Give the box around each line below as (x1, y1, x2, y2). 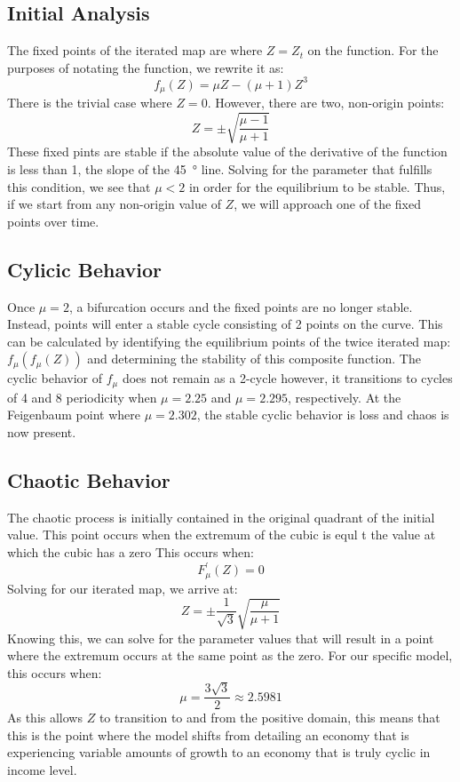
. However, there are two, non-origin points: (207, 93, 445, 112)
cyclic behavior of (7, 369, 102, 387)
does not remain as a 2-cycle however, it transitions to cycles (122, 369, 453, 387)
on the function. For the (307, 41, 439, 60)
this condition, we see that (7, 177, 151, 195)
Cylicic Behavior (7, 255, 163, 283)
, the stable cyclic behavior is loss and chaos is (196, 405, 449, 424)
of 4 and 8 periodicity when (7, 387, 157, 406)
